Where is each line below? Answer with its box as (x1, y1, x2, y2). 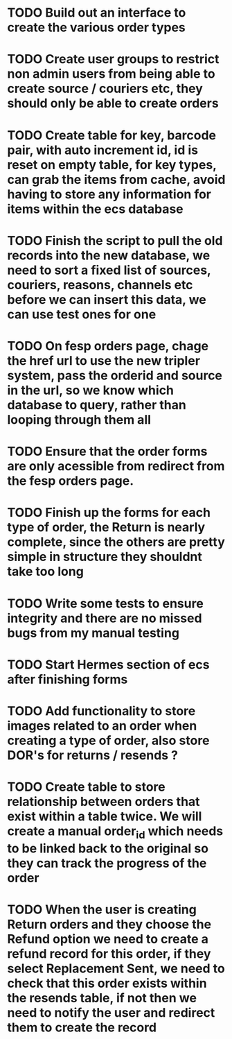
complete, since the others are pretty (7, 534, 225, 550)
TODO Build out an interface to (7, 5, 186, 21)
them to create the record (7, 1020, 157, 1035)
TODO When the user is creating (7, 902, 197, 917)
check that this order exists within (7, 975, 207, 991)
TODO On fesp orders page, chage (7, 338, 209, 354)
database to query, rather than (7, 397, 187, 413)
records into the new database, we (7, 248, 211, 263)
